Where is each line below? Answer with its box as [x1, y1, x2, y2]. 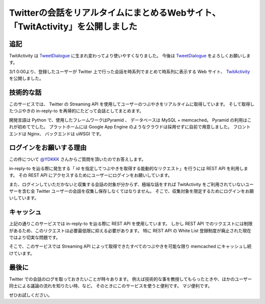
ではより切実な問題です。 [9, 234, 61, 240]
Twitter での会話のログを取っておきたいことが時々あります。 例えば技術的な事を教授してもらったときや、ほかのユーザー [9, 276, 252, 282]
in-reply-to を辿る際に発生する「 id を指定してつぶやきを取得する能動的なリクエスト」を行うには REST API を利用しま [9, 165, 248, 171]
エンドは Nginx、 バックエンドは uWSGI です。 [9, 130, 104, 137]
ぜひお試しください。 [9, 292, 53, 298]
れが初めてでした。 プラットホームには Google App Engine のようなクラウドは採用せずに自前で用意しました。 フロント [9, 124, 251, 130]
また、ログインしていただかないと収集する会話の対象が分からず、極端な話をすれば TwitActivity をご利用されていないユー [9, 181, 254, 187]
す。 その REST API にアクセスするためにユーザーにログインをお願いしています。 [9, 172, 173, 178]
